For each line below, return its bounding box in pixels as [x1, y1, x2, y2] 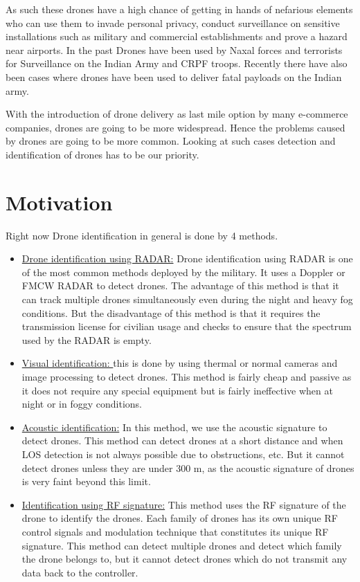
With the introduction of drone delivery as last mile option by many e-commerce [6, 107, 348, 121]
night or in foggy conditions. [21, 397, 143, 411]
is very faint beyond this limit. [21, 474, 151, 489]
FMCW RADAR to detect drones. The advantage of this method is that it [21, 278, 339, 293]
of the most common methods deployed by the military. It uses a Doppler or [21, 264, 345, 279]
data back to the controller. [21, 565, 138, 579]
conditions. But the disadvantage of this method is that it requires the [21, 305, 321, 320]
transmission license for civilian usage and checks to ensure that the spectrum [21, 319, 352, 334]
